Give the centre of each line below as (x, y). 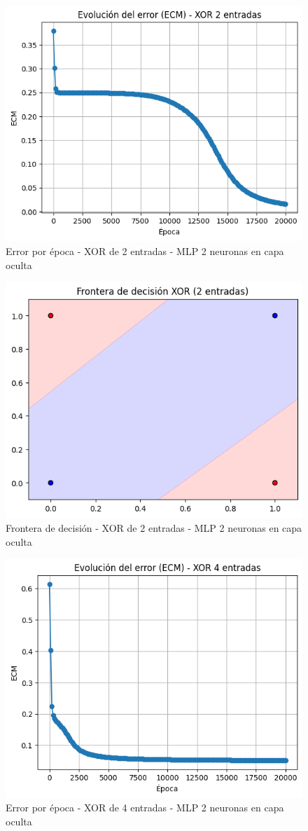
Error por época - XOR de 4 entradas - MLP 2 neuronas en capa (145, 808)
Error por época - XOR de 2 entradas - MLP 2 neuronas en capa (145, 250)
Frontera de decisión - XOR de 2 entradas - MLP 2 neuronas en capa (154, 527)
